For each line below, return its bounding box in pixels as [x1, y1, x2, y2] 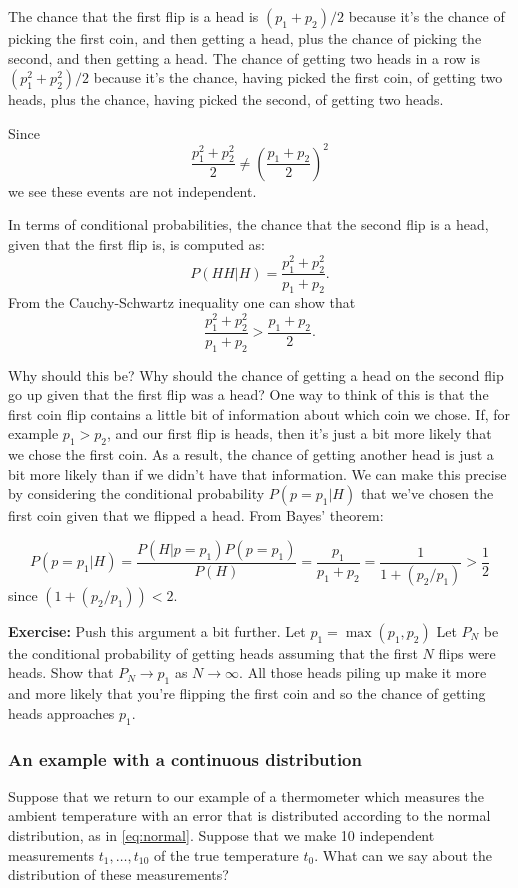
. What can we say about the [314, 844, 493, 865]
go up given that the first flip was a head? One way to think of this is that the [8, 384, 489, 405]
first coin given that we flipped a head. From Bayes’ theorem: [8, 505, 384, 526]
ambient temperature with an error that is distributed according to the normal [8, 805, 491, 826]
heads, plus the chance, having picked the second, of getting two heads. [8, 89, 444, 110]
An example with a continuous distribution [8, 746, 362, 771]
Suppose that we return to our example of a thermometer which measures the [8, 785, 485, 806]
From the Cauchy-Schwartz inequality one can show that [8, 292, 356, 313]
